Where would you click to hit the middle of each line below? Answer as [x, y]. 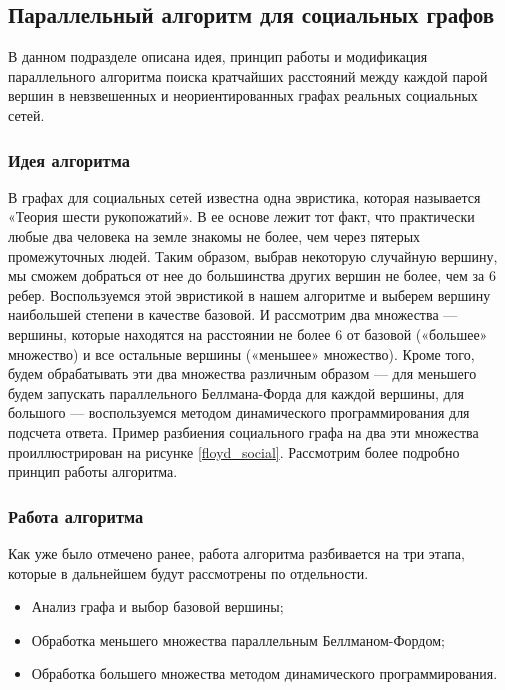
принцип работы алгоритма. [93, 471]
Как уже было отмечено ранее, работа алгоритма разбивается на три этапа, [236, 552]
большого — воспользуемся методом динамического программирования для [239, 412]
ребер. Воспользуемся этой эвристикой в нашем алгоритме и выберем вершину [249, 294]
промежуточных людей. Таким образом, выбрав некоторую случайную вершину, [253, 255]
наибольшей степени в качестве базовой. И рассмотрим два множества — [233, 314]
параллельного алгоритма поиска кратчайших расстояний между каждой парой [248, 75]
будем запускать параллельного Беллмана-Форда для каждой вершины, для [236, 392]
